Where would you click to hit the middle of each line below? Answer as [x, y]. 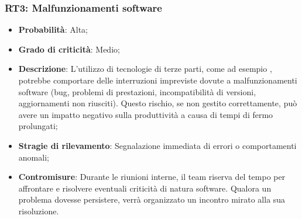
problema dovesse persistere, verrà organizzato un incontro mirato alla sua [152, 199]
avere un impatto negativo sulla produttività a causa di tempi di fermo [146, 114]
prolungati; [38, 126]
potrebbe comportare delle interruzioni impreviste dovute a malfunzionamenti [158, 80]
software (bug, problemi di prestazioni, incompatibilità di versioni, [137, 91]
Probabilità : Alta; [53, 29]
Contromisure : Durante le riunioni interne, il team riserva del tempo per [152, 177]
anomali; [34, 157]
